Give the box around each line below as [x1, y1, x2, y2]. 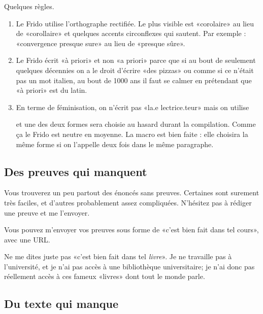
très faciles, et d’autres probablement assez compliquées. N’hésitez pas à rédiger [4, 197, 252, 207]
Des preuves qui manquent [4, 163, 147, 179]
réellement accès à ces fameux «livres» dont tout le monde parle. [4, 271, 205, 282]
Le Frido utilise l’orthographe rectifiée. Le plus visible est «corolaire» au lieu [16, 18, 254, 28]
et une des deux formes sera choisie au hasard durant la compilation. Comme [16, 119, 256, 129]
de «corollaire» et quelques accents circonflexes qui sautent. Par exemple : [16, 28, 246, 39]
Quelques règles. [4, 1, 54, 11]
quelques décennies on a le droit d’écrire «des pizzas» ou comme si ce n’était [16, 64, 254, 75]
